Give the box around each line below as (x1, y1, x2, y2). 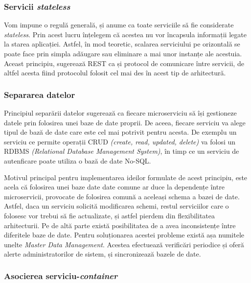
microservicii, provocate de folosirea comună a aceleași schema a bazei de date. (4, 191, 240, 201)
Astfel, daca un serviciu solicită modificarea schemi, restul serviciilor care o (4, 201, 229, 211)
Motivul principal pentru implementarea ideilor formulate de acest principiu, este (4, 172, 248, 182)
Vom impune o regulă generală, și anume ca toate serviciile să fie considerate (4, 20, 234, 30)
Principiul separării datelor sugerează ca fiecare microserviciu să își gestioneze (4, 108, 237, 118)
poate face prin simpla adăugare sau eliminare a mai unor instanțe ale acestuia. (4, 48, 242, 58)
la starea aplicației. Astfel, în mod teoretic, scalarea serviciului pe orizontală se (4, 39, 240, 49)
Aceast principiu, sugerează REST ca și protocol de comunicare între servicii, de (4, 58, 244, 68)
